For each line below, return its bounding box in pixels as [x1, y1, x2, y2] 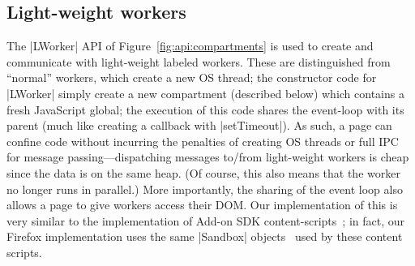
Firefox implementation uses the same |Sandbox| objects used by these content [6, 228, 403, 245]
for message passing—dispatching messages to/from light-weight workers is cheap [6, 148, 409, 165]
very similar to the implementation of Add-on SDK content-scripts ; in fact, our [6, 212, 404, 229]
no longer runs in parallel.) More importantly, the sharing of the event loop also [6, 180, 403, 197]
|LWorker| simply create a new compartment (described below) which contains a [6, 84, 404, 101]
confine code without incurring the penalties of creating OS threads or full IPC [6, 132, 399, 149]
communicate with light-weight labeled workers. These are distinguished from [6, 53, 391, 70]
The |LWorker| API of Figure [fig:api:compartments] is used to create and [6, 37, 374, 54]
